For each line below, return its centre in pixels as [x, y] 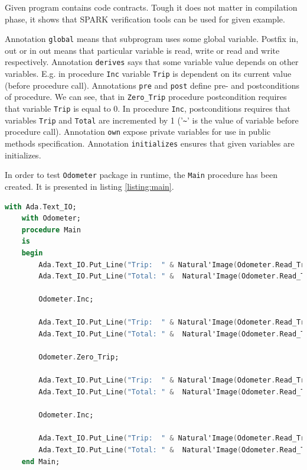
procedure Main [51, 230]
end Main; [41, 461]
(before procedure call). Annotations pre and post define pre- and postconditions [152, 85]
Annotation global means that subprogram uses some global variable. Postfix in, [152, 39]
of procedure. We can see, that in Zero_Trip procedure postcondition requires [146, 97]
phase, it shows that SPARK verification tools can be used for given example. [145, 19]
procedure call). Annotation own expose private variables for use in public [138, 132]
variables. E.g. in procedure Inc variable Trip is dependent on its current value [148, 74]
